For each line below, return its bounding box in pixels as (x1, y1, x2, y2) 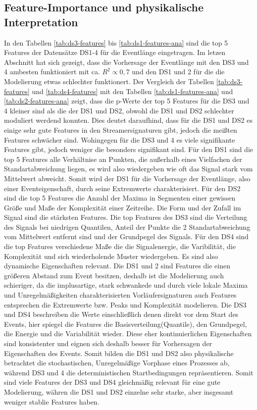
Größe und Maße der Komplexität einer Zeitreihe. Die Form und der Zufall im (4, 202, 241, 212)
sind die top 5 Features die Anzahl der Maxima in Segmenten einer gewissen (4, 193, 236, 203)
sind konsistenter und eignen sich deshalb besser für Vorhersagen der (4, 338, 212, 348)
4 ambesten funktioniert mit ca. (4, 66, 100, 77)
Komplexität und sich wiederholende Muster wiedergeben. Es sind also (4, 251, 218, 261)
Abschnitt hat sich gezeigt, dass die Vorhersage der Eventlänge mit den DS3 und (4, 56, 249, 67)
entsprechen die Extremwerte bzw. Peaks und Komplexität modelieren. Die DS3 (4, 299, 247, 309)
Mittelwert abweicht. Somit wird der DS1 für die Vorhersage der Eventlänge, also (4, 173, 251, 183)
